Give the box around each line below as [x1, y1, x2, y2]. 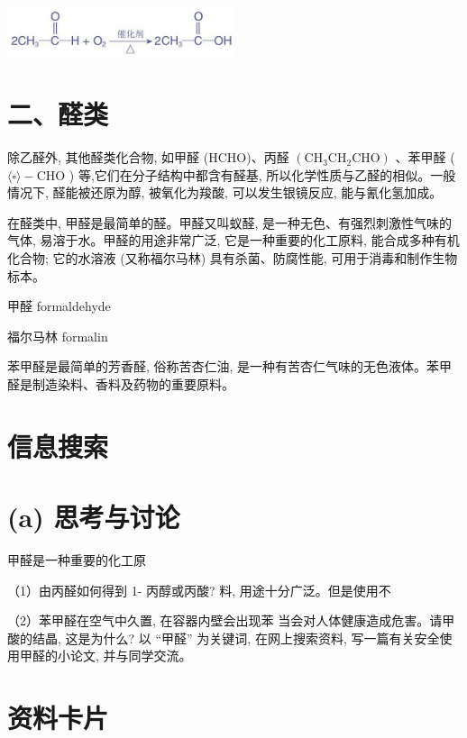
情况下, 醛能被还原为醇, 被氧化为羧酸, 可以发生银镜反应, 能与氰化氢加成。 [7, 183, 443, 202]
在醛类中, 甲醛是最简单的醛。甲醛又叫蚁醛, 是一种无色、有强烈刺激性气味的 [7, 213, 453, 232]
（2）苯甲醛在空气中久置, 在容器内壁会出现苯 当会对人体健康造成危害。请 [7, 611, 443, 630]
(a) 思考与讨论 [7, 498, 180, 535]
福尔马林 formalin [7, 326, 108, 345]
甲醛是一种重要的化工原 [7, 551, 146, 569]
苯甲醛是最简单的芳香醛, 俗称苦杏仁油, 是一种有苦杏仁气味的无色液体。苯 [7, 357, 440, 376]
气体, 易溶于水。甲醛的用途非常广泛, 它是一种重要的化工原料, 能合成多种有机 [7, 231, 460, 250]
